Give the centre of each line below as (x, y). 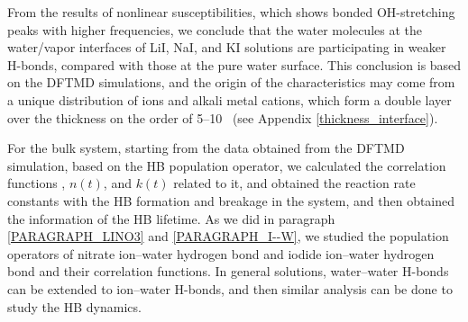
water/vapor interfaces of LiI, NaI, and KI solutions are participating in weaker (227, 47)
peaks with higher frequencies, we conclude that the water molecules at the (215, 29)
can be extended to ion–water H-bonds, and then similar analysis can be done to (230, 288)
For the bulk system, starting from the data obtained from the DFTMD (206, 148)
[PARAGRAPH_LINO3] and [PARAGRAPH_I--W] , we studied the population (228, 236)
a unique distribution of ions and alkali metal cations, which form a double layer (229, 99)
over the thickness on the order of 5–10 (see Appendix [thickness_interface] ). (223, 117)
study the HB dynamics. (74, 306)
